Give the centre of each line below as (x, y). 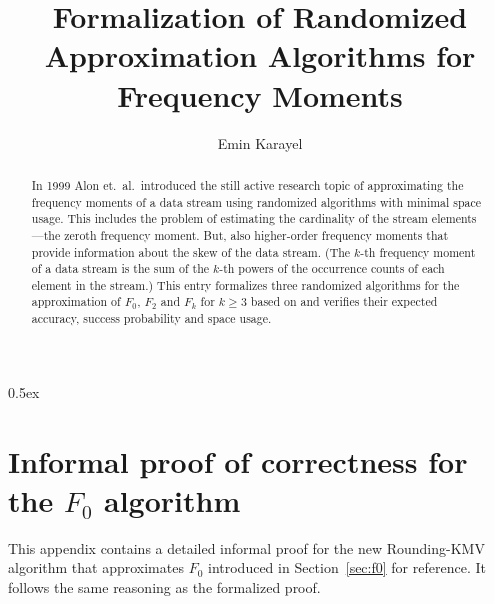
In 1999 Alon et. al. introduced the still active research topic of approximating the (247, 184)
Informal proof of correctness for (238, 460)
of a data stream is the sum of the (120, 268)
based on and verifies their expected (344, 301)
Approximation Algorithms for (260, 55)
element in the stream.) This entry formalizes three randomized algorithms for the (245, 284)
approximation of (76, 301)
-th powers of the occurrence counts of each (332, 268)
